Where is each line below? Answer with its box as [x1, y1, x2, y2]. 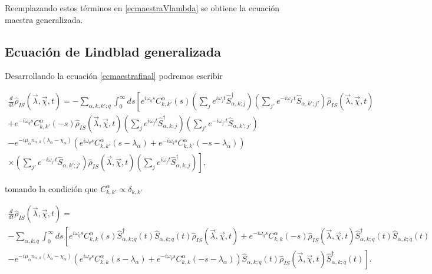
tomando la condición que [5, 182, 98, 194]
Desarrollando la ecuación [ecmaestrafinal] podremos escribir [5, 70, 223, 82]
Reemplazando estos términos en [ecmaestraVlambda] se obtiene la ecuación [5, 2, 280, 14]
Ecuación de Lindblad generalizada [5, 42, 221, 60]
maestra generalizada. [5, 13, 83, 25]
